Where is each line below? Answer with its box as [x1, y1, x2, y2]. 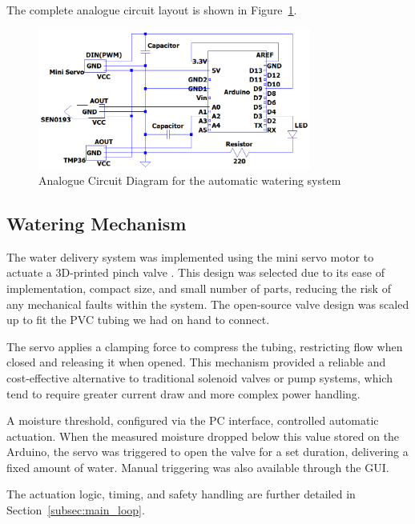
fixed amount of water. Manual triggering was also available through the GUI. [6, 458, 389, 475]
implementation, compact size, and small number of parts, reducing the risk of [6, 279, 391, 296]
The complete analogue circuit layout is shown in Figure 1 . [6, 2, 297, 18]
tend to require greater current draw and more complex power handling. [6, 385, 361, 402]
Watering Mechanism [6, 210, 187, 235]
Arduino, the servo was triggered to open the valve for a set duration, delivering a [6, 443, 409, 460]
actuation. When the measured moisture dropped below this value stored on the [6, 427, 400, 444]
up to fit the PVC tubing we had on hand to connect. [6, 311, 270, 328]
